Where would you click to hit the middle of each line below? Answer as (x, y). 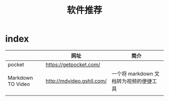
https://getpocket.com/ (73, 64)
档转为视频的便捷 (132, 81)
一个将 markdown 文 (136, 73)
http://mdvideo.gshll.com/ (76, 81)
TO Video (19, 84)
